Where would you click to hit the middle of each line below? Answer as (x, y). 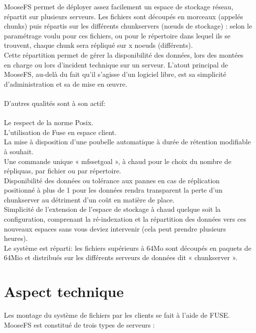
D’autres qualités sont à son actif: (55, 103)
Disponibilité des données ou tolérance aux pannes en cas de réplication (112, 180)
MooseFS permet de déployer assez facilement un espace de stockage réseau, (119, 6)
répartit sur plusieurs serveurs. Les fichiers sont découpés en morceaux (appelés (124, 16)
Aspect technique (64, 291)
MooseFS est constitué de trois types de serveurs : (80, 324)
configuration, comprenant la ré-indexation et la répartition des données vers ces (125, 219)
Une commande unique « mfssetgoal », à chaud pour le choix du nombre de (118, 161)
